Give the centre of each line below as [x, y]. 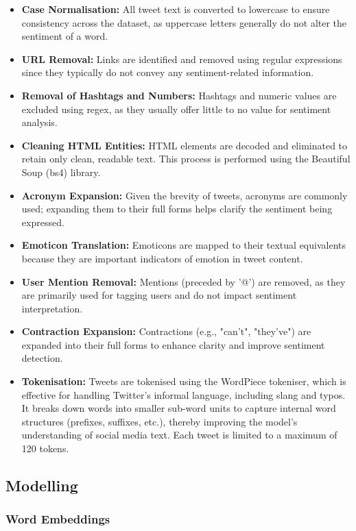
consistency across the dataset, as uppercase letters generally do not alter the [184, 22]
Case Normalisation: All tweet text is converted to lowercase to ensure [176, 9]
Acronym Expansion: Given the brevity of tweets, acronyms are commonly [185, 195]
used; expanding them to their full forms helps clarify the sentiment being [177, 209]
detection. [42, 358]
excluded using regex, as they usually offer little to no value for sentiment [176, 109]
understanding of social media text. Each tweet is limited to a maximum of [179, 435]
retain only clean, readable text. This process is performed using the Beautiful [186, 159]
